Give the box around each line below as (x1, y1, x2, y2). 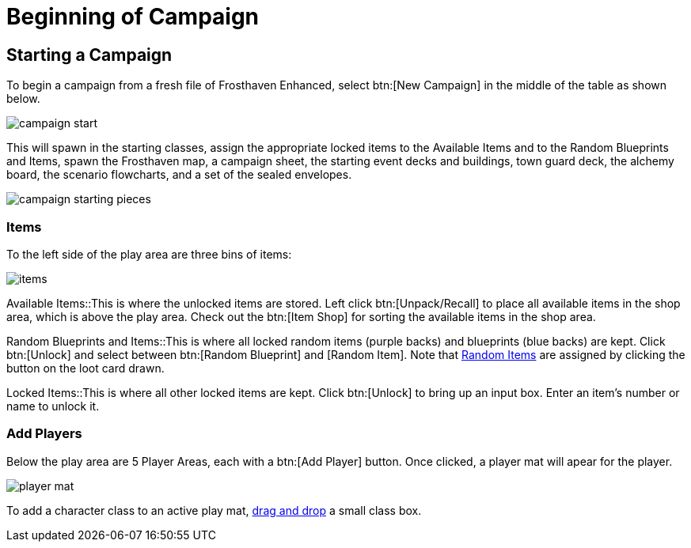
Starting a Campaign (6, 44, 173, 65)
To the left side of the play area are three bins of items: (6, 247, 292, 261)
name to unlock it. (6, 399, 100, 413)
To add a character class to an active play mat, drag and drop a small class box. (6, 503, 422, 517)
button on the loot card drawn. (6, 361, 165, 375)
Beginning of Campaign (6, 3, 260, 30)
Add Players (6, 425, 82, 442)
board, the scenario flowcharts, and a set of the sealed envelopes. (6, 168, 352, 182)
